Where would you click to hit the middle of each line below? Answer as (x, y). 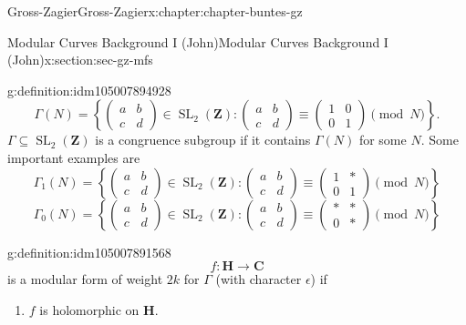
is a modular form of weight (85, 279)
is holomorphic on (89, 309)
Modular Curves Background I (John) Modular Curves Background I (198, 41)
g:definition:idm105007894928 (89, 90)
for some (383, 140)
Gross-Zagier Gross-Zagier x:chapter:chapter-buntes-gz (155, 11)
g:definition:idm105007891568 (89, 252)
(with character (259, 279)
